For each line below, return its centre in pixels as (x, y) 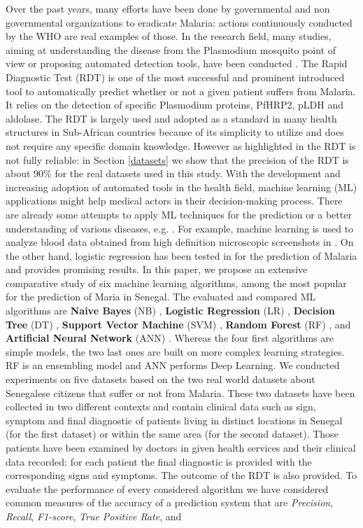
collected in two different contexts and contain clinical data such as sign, (161, 407)
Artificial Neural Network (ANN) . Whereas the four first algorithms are (170, 338)
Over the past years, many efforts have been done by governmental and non (168, 8)
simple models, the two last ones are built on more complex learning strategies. (175, 351)
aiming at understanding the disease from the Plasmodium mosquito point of (171, 49)
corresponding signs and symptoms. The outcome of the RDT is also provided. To (181, 475)
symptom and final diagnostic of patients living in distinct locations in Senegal (174, 420)
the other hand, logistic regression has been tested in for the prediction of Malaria (181, 255)
